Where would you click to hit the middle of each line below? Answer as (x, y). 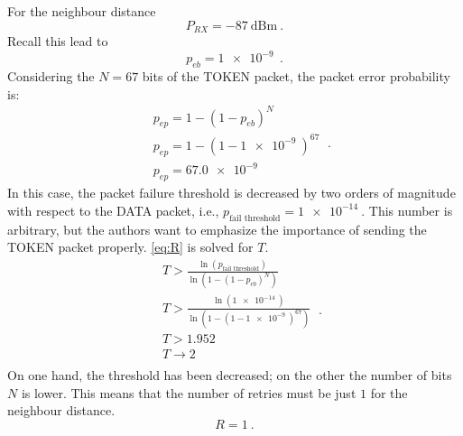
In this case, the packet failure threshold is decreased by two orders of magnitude (231, 193)
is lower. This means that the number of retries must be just (189, 392)
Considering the (51, 75)
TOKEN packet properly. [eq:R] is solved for (130, 247)
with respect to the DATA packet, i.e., (113, 210)
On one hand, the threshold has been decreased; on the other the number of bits (230, 375)
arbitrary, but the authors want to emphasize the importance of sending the (217, 229)
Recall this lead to (58, 41)
